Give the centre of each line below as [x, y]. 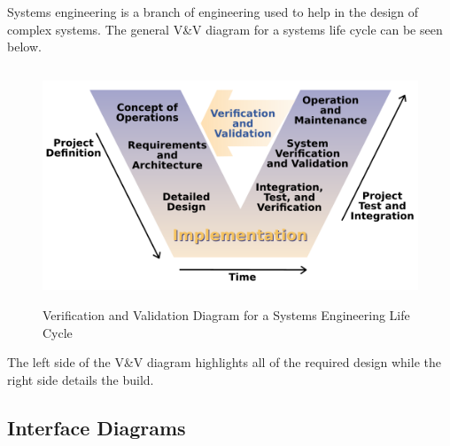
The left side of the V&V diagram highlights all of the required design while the [224, 362]
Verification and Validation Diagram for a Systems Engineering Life [226, 314]
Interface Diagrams [97, 427]
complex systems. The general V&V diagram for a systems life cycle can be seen [225, 29]
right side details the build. [81, 379]
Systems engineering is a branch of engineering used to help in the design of [213, 12]
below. [24, 47]
